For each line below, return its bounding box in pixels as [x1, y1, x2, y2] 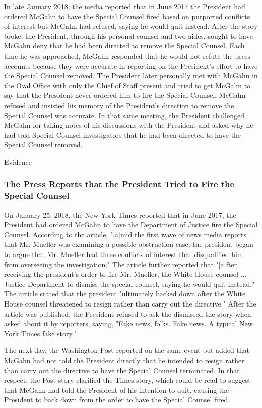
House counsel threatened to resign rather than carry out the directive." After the [4, 298, 256, 309]
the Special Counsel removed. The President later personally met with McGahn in [4, 70, 258, 81]
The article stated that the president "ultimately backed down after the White [4, 288, 246, 299]
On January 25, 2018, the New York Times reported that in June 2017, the [4, 209, 236, 220]
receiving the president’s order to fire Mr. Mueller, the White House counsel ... [4, 269, 247, 279]
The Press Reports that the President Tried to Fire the [4, 178, 235, 190]
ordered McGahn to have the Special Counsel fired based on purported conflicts [4, 11, 250, 21]
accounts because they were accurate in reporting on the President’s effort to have [4, 60, 258, 71]
